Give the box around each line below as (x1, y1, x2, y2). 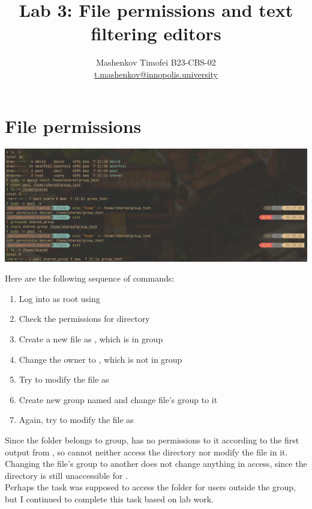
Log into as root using (19, 292, 100, 304)
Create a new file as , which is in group (19, 333, 163, 345)
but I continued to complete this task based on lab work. (5, 492, 214, 505)
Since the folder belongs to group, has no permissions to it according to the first (5, 433, 299, 446)
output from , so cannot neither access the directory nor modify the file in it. (5, 445, 288, 458)
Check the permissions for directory (19, 312, 150, 325)
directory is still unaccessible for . (5, 469, 128, 481)
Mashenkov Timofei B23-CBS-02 (96, 56, 216, 69)
